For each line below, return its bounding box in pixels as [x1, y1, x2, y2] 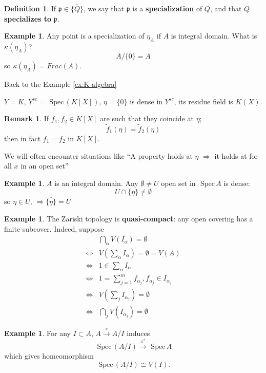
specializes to [4, 13, 52, 24]
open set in [161, 177, 196, 188]
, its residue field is [174, 96, 233, 106]
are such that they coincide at [100, 113, 194, 124]
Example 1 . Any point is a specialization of [4, 30, 145, 41]
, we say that [83, 3, 124, 13]
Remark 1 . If [4, 113, 49, 124]
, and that [210, 3, 242, 13]
